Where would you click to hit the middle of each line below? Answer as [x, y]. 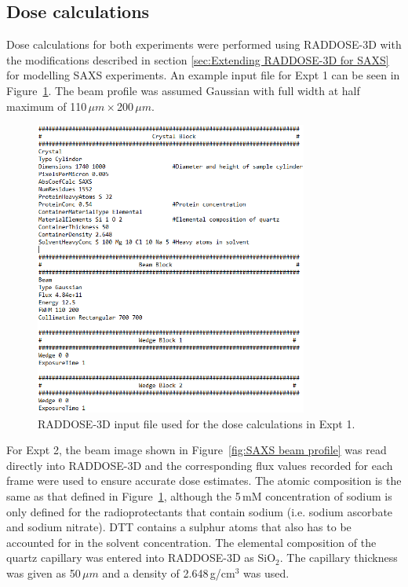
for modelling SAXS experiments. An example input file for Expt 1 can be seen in [203, 75]
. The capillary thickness [339, 558]
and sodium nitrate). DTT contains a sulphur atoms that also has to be [179, 527]
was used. [266, 572]
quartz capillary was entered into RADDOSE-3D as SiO [141, 558]
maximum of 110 [47, 106]
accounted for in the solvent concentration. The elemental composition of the [191, 542]
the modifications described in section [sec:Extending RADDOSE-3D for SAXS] [198, 59]
